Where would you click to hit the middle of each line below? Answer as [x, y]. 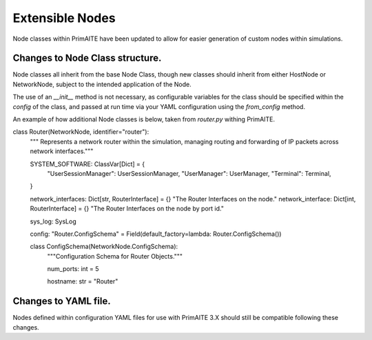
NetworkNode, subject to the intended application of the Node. [102, 84]
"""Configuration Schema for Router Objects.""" [115, 256]
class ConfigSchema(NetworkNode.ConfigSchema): [104, 247]
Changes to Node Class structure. [87, 58]
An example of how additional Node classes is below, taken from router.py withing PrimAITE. [144, 119]
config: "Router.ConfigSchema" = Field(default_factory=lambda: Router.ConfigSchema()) [156, 234]
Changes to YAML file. [62, 301]
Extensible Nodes [64, 18]
